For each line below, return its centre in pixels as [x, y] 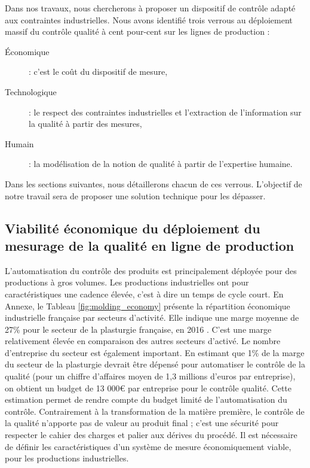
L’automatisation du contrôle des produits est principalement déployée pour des [151, 270]
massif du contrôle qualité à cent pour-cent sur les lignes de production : [137, 31]
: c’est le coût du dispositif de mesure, [98, 72]
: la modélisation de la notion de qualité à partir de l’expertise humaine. [161, 164]
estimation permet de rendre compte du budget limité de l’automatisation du [146, 399]
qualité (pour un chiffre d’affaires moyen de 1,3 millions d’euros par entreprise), [150, 376]
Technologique [31, 91]
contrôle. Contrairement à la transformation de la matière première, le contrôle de [155, 411]
